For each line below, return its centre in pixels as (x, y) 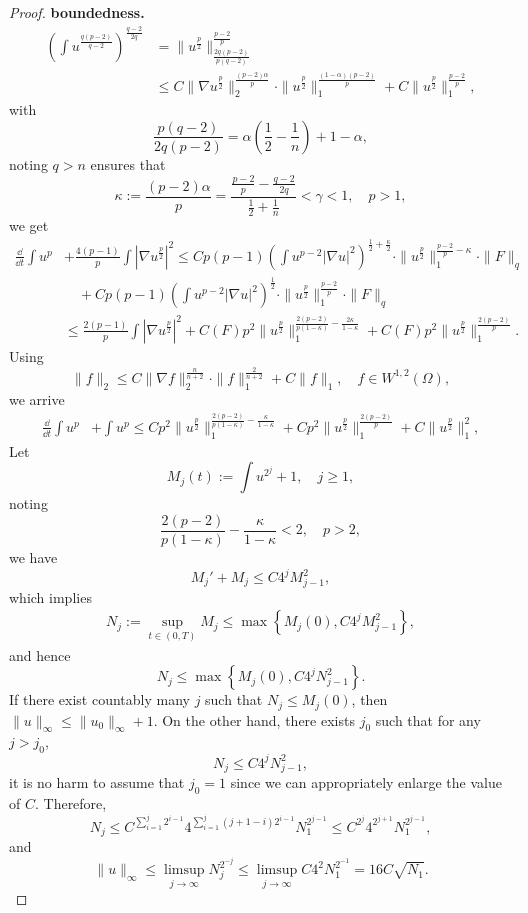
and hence (40, 654)
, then (369, 699)
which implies (50, 596)
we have (33, 556)
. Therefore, (70, 803)
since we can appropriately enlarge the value (366, 782)
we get (29, 224)
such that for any (428, 719)
